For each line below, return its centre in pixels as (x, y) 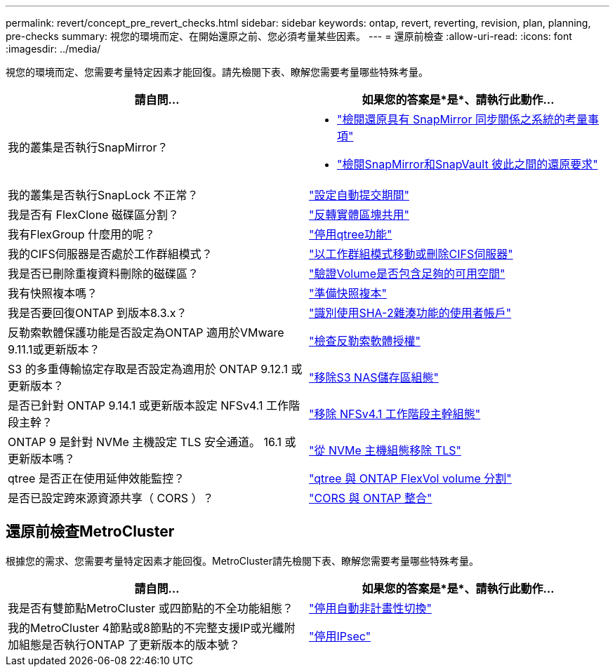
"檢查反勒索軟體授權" (365, 341)
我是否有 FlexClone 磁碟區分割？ (93, 215)
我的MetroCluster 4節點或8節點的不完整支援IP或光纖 (146, 627)
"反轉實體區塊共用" (359, 215)
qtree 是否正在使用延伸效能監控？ (96, 478)
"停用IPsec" (340, 636)
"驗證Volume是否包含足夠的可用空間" (407, 274)
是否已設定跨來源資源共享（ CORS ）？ (111, 498)
